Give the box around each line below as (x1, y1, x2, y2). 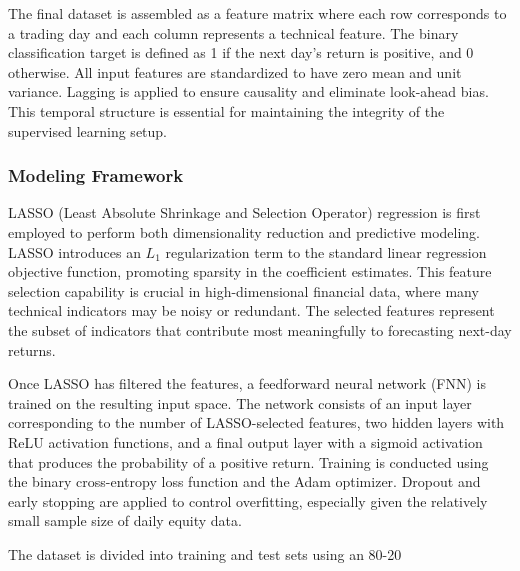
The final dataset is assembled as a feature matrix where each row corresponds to (8, 3, 507, 23)
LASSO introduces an (8, 241, 141, 262)
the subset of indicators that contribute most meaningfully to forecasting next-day (8, 319, 512, 340)
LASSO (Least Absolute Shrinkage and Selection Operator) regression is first (8, 202, 481, 223)
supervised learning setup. (8, 120, 167, 141)
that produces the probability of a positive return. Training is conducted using (8, 451, 489, 472)
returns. (8, 339, 56, 360)
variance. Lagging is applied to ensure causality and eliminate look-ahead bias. (8, 81, 489, 102)
